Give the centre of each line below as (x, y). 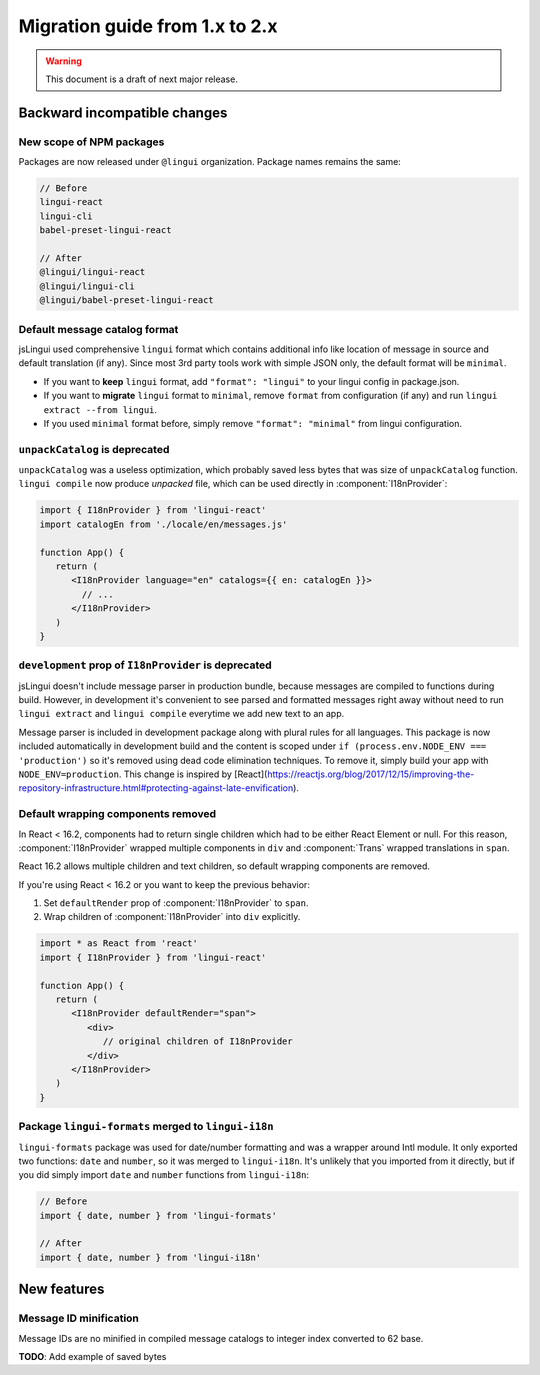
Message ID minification (79, 1318)
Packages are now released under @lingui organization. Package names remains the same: (210, 162)
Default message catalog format (98, 329)
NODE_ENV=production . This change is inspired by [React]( (143, 774)
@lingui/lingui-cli (87, 286)
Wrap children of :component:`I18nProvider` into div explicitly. (172, 917)
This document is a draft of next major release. (142, 79)
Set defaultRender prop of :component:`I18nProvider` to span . (176, 903)
